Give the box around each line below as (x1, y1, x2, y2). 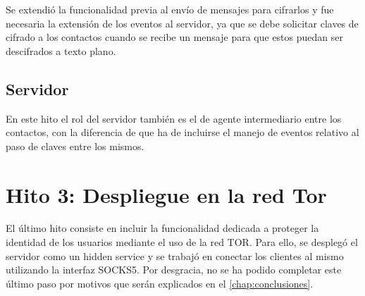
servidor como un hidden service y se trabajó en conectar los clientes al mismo (6, 248, 344, 263)
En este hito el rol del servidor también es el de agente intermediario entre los (6, 111, 342, 125)
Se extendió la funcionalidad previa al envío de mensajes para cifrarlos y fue (6, 2, 334, 16)
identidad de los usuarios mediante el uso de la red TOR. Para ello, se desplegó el (6, 235, 358, 249)
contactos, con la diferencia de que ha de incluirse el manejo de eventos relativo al (6, 125, 359, 140)
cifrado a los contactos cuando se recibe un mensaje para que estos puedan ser (6, 30, 343, 44)
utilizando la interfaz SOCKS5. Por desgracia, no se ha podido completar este (6, 262, 342, 277)
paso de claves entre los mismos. (6, 138, 144, 153)
